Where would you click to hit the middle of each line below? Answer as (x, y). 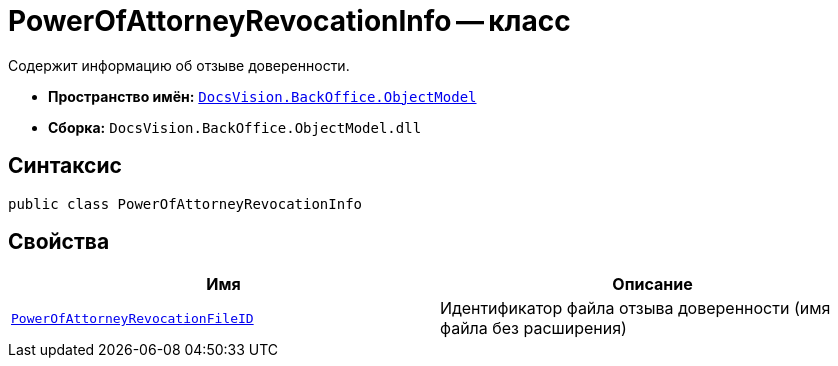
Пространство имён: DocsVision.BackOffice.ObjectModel (262, 96)
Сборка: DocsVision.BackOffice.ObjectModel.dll (235, 127)
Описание (652, 284)
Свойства (59, 242)
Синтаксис (65, 166)
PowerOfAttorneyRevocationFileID (132, 318)
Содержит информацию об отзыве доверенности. (179, 65)
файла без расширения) (533, 328)
